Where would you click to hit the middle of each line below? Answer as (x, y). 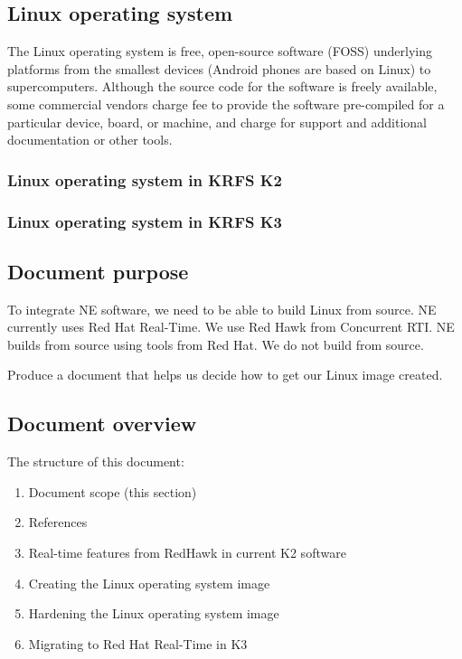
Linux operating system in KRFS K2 (145, 179)
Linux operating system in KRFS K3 (145, 221)
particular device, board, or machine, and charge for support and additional (217, 122)
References (58, 522)
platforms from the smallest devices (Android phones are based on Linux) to (219, 68)
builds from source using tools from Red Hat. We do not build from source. (216, 344)
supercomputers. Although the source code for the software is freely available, (222, 86)
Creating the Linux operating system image (149, 583)
